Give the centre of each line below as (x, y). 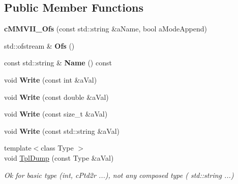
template (18, 148)
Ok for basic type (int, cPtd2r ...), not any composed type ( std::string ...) (119, 175)
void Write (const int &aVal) (51, 79)
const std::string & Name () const (58, 63)
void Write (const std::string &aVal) (62, 131)
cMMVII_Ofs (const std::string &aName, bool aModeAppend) (106, 29)
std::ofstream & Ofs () (39, 45)
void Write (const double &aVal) (56, 97)
